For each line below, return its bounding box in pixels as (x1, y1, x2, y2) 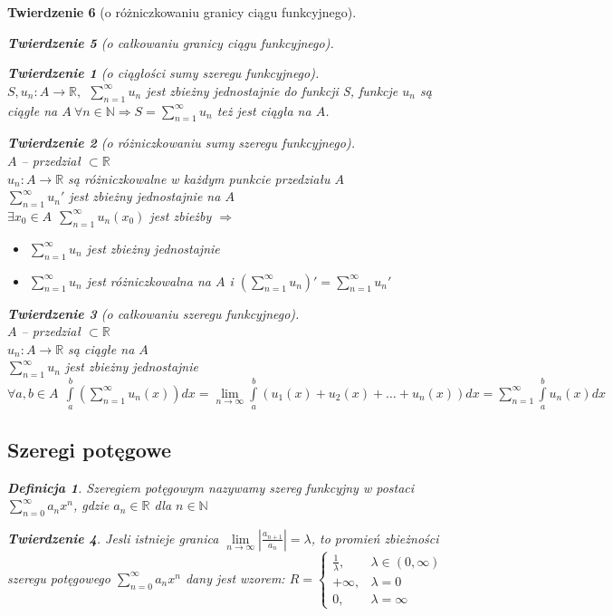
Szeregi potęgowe (7, 435, 171, 463)
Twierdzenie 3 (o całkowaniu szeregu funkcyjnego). (7, 303, 300, 322)
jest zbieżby (149, 206, 212, 225)
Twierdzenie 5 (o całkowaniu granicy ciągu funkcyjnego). (7, 33, 334, 52)
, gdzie (72, 496, 110, 515)
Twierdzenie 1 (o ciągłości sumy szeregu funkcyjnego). (7, 63, 320, 82)
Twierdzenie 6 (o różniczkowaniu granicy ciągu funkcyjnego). (7, 3, 357, 21)
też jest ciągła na (216, 101, 311, 120)
